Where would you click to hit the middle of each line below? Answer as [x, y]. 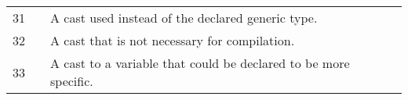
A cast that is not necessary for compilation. [173, 40]
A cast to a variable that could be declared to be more [200, 63]
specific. [72, 81]
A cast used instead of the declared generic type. [184, 18]
